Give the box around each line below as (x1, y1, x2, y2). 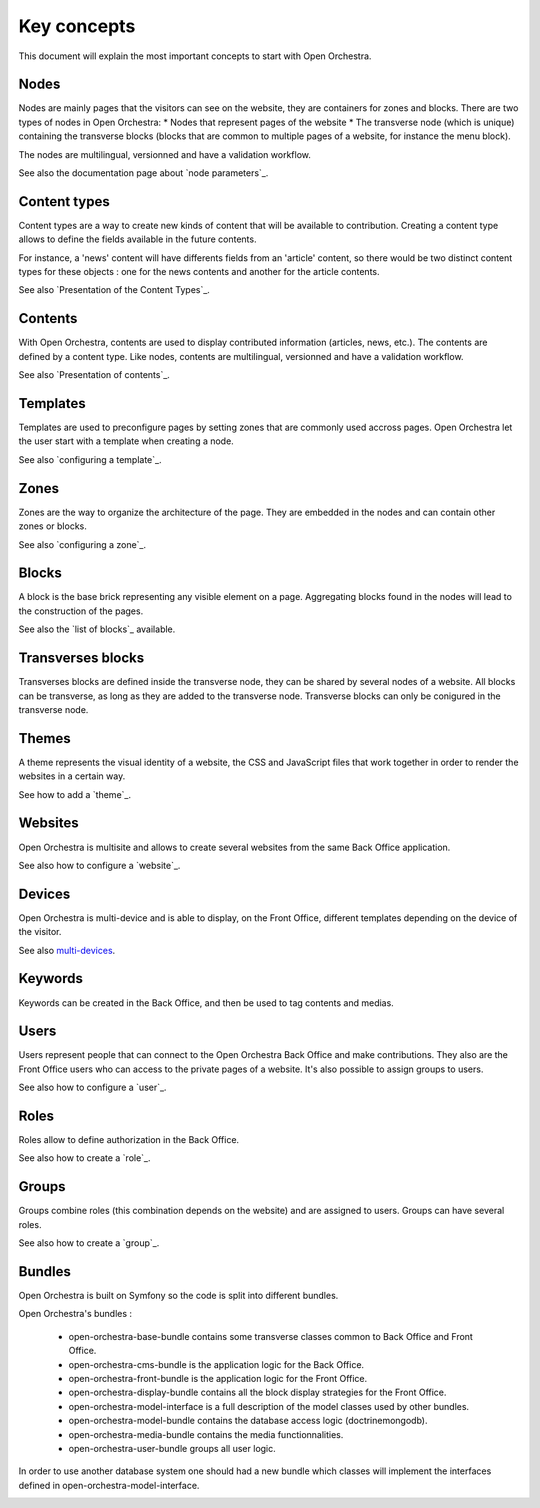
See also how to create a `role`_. (18, 1152, 151, 1164)
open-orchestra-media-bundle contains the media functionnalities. (68, 1428, 344, 1440)
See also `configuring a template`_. (18, 453, 162, 465)
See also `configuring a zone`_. (18, 538, 147, 550)
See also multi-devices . (18, 944, 116, 956)
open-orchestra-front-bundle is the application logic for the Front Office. (68, 1373, 368, 1385)
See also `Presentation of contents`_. (18, 369, 170, 381)
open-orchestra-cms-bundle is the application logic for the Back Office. (68, 1358, 365, 1370)
